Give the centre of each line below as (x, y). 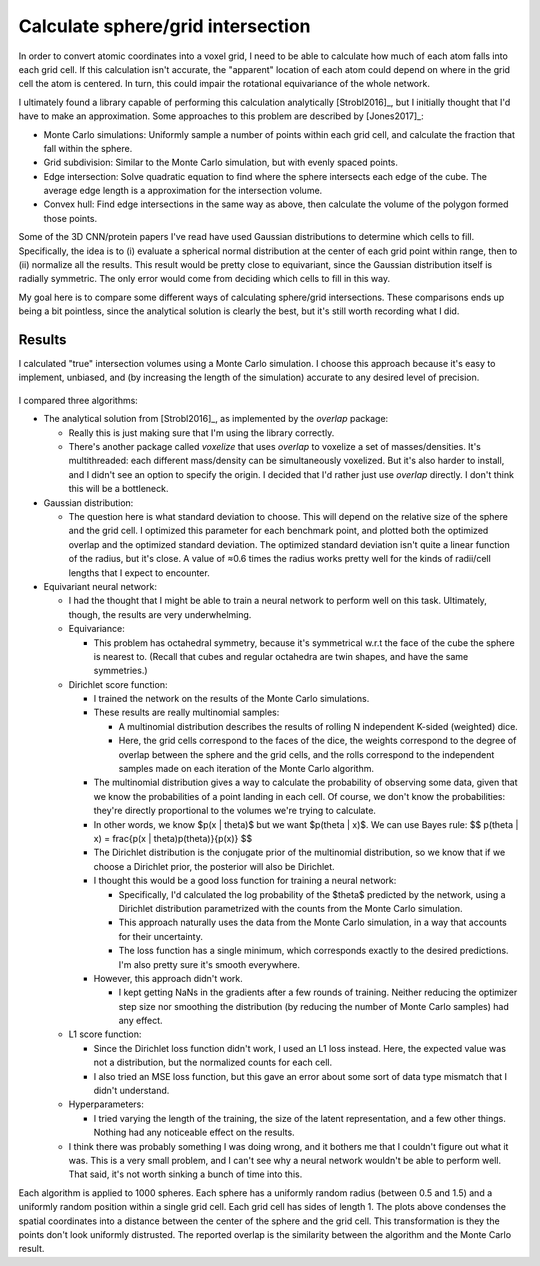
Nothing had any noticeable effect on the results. (194, 1132)
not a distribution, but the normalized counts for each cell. (213, 1062)
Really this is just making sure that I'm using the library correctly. (201, 432)
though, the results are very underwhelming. (160, 614)
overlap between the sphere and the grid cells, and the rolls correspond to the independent (306, 754)
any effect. (141, 1021)
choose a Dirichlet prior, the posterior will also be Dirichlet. (214, 866)
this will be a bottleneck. (118, 489)
